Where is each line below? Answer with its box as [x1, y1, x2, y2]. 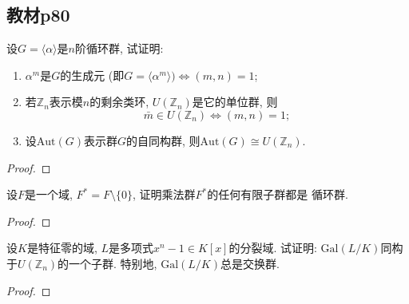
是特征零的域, [26, 239, 97, 256]
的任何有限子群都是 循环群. [207, 186, 348, 203]
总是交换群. [220, 255, 280, 271]
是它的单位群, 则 [192, 93, 278, 110]
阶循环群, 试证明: [74, 40, 164, 57]
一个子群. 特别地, [69, 255, 157, 271]
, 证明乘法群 [132, 186, 196, 203]
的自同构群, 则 [126, 132, 201, 148]
